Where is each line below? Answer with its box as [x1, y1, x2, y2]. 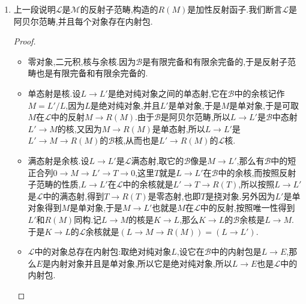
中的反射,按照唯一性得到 [200, 201, 295, 214]
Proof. [13, 35, 36, 47]
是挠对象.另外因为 [205, 189, 275, 202]
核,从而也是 [115, 134, 160, 147]
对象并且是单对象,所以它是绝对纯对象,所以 [67, 257, 232, 269]
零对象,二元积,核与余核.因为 [28, 55, 136, 67]
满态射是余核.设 [28, 154, 89, 166]
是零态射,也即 [148, 189, 201, 202]
